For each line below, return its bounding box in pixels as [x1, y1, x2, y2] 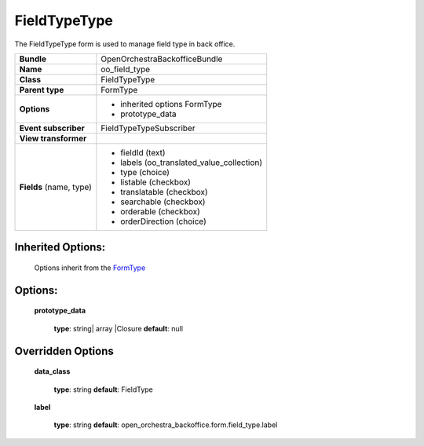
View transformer [19, 133, 87, 144]
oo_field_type [101, 64, 151, 75]
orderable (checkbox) [120, 206, 200, 217]
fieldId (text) [120, 147, 166, 158]
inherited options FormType [120, 98, 222, 109]
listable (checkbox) [120, 177, 192, 188]
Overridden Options [14, 344, 114, 357]
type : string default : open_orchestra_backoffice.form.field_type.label [53, 420, 278, 430]
